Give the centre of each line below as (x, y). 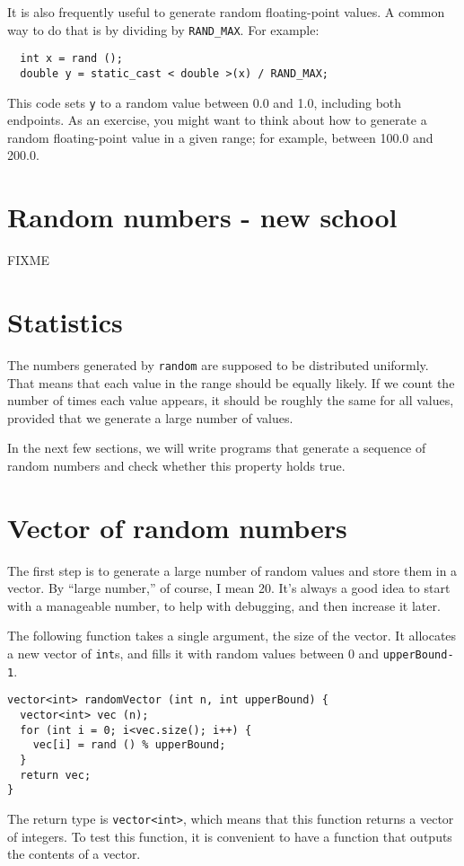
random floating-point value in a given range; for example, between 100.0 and (220, 137)
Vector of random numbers (177, 527)
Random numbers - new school (202, 217)
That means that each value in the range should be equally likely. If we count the (231, 382)
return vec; (56, 775)
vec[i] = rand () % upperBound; (129, 745)
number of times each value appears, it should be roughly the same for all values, (231, 400)
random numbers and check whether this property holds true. (176, 465)
